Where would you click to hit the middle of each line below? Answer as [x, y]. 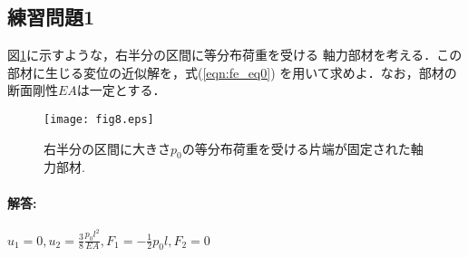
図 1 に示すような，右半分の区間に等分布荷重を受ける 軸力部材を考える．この [235, 55]
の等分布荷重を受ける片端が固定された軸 [302, 148]
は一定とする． [121, 90]
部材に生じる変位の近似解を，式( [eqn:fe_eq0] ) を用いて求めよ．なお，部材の [232, 72]
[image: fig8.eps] [99, 119]
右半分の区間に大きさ [107, 148]
